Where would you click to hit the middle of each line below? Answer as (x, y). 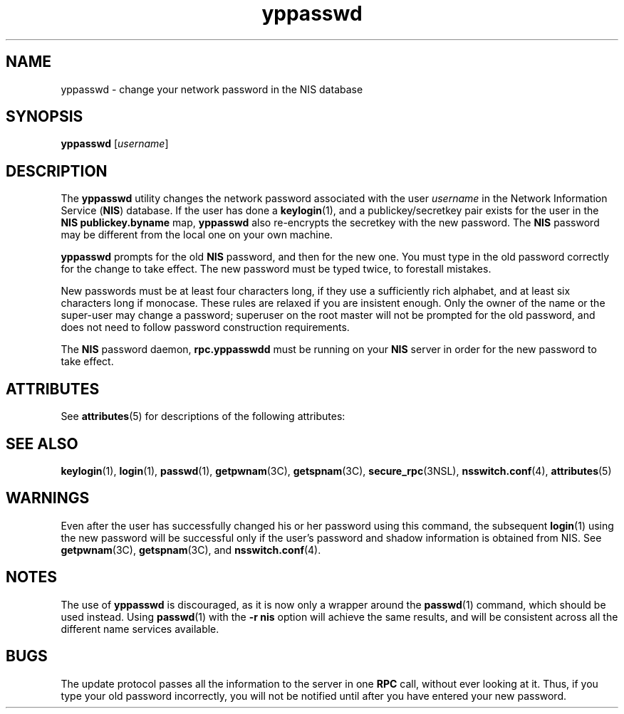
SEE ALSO (42, 443)
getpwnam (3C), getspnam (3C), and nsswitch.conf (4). (191, 550)
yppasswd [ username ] (115, 144)
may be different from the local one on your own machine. (197, 235)
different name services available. (140, 629)
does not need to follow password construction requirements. (205, 327)
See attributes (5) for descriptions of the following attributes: (203, 416)
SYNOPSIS (45, 117)
